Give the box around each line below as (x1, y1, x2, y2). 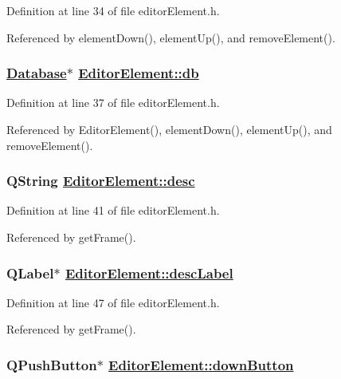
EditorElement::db (78, 63, 199, 83)
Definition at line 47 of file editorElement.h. (6, 294, 220, 310)
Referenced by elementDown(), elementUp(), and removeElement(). (6, 29, 335, 45)
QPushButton (6, 354, 97, 374)
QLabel (6, 263, 54, 282)
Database (6, 63, 67, 83)
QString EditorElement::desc (6, 171, 195, 191)
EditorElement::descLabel (65, 263, 233, 282)
